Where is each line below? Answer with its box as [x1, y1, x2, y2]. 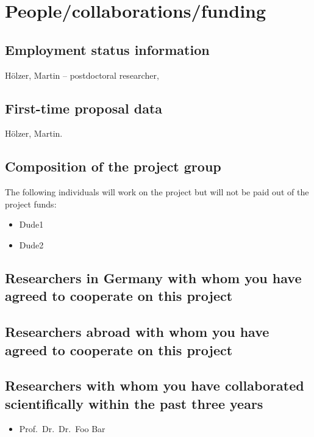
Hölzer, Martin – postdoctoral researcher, [5, 68, 159, 81]
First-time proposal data [5, 98, 163, 117]
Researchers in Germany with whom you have [5, 268, 302, 287]
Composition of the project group [5, 157, 221, 176]
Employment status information [5, 40, 210, 59]
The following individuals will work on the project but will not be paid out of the [5, 186, 309, 198]
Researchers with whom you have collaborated [5, 376, 304, 395]
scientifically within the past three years [5, 394, 263, 413]
